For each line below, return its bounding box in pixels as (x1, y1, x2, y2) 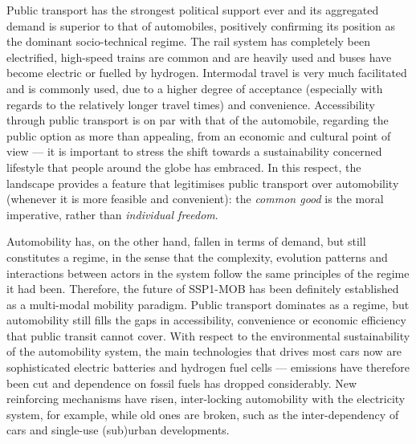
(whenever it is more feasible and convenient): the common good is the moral (6, 190, 384, 207)
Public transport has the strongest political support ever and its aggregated (6, 2, 379, 18)
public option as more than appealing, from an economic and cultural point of (6, 127, 391, 144)
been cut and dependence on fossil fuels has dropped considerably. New (6, 374, 357, 391)
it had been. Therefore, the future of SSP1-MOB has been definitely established (6, 280, 399, 297)
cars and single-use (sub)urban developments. (6, 422, 230, 438)
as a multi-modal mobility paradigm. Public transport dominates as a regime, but (6, 295, 410, 312)
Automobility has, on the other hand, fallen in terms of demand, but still (6, 233, 366, 250)
